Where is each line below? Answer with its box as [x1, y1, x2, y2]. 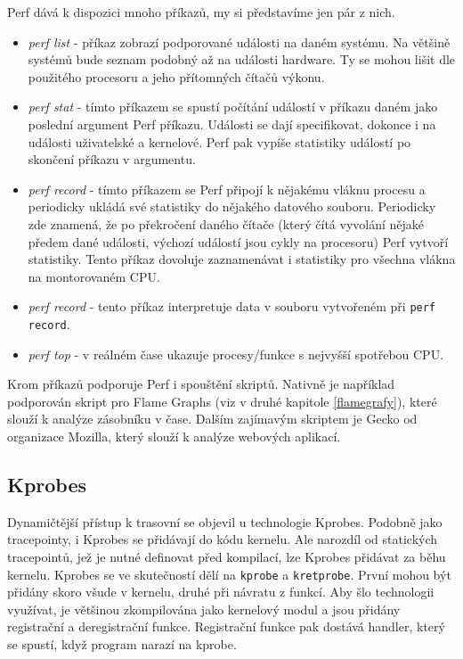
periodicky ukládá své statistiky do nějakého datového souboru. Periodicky [28, 197, 436, 216]
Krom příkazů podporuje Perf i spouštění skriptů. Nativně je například [7, 375, 395, 393]
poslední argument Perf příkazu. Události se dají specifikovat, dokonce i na [28, 114, 436, 133]
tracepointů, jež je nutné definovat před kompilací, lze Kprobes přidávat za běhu [7, 547, 446, 565]
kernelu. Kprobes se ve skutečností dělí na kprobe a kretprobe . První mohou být [7, 564, 451, 583]
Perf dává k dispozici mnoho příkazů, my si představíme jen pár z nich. [7, 3, 395, 21]
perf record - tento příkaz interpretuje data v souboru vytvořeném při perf [28, 297, 436, 316]
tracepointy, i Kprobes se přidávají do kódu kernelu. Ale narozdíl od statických [7, 530, 438, 548]
